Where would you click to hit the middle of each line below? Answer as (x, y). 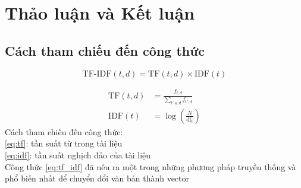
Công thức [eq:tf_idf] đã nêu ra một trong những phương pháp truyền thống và (150, 166)
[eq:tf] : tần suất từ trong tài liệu (64, 143)
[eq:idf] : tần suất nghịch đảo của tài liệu (78, 155)
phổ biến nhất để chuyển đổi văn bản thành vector (97, 178)
